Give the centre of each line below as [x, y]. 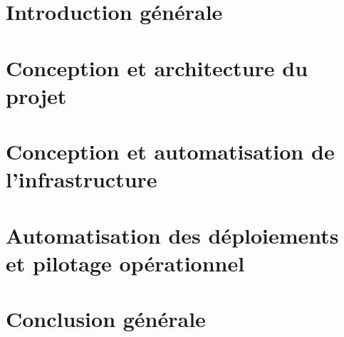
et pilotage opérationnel [125, 263]
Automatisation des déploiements [172, 235]
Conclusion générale [106, 319]
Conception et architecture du [157, 67]
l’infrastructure [82, 179]
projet [36, 95]
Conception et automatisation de [170, 151]
